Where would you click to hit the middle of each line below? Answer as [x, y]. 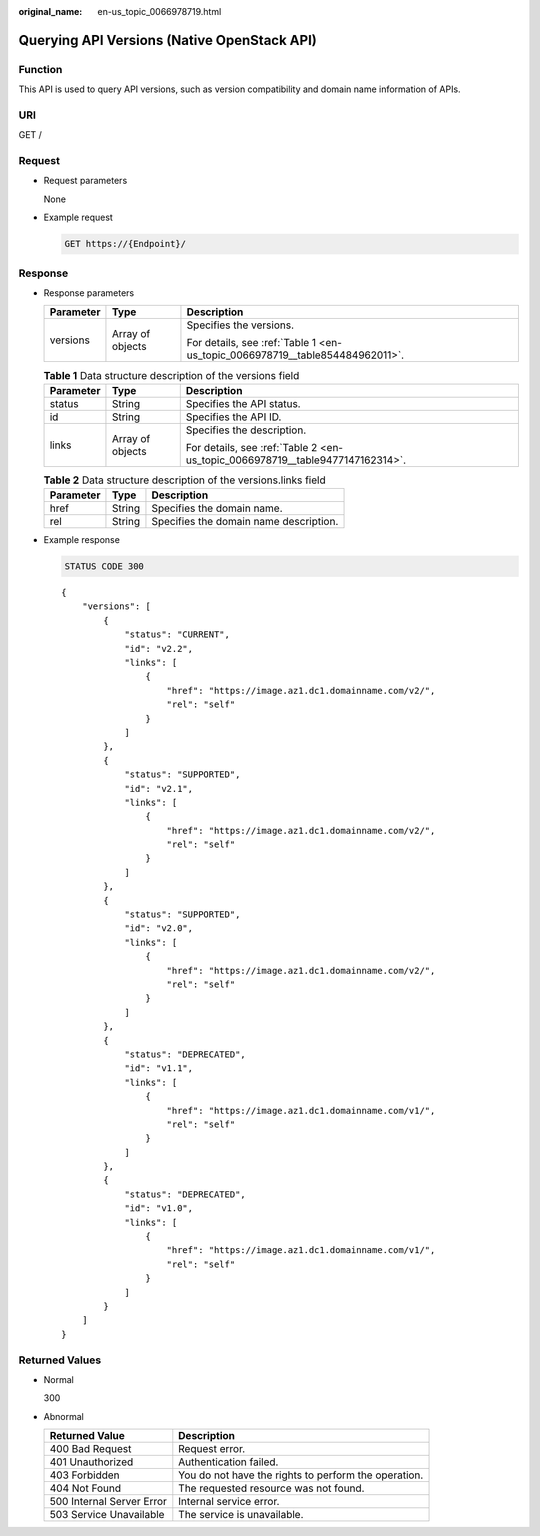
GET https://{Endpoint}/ [125, 244]
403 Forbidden [84, 1475]
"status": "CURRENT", [177, 634]
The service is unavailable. [241, 1515]
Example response [81, 540]
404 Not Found [85, 1488]
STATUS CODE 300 [104, 566]
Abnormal [63, 1416]
